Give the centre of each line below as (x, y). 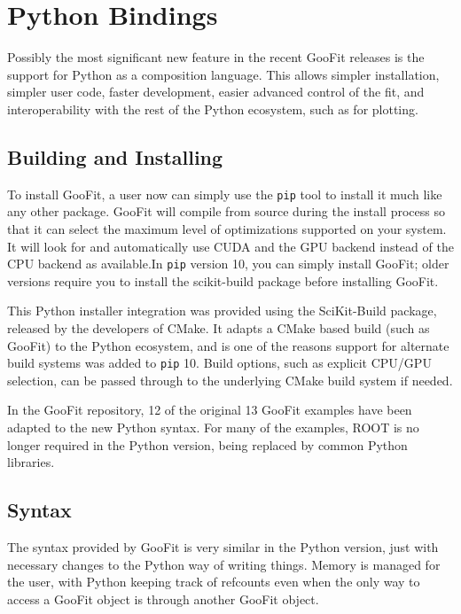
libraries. (31, 462)
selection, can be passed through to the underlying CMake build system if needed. (230, 380)
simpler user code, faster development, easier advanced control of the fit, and (216, 92)
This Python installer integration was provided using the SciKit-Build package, (222, 311)
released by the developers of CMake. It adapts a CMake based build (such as (219, 327)
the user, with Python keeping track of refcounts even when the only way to (214, 582)
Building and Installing (115, 156)
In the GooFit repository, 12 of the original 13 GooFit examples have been (210, 410)
